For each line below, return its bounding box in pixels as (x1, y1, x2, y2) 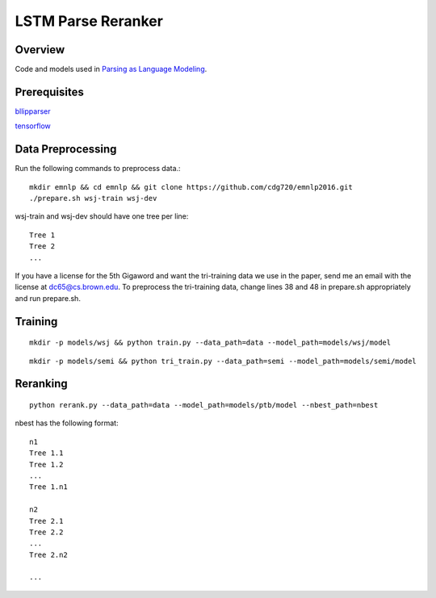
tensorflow (15, 121, 52, 131)
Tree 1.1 (29, 449, 64, 458)
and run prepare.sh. (15, 293, 81, 303)
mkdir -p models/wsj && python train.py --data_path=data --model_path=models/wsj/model (29, 338, 392, 347)
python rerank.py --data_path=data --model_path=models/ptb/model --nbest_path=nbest (29, 400, 379, 409)
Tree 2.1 (29, 516, 64, 525)
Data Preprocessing (15, 142, 117, 157)
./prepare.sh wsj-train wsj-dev (29, 194, 157, 203)
